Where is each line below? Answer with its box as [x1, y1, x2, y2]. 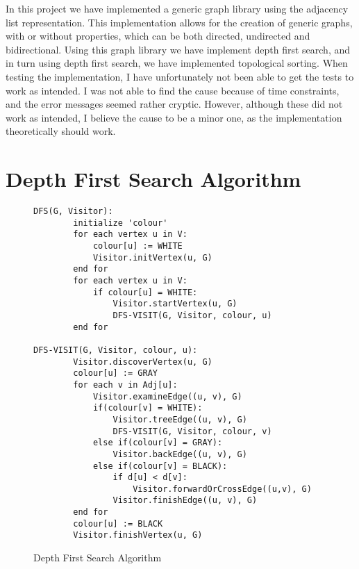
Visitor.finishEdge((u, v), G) [112, 495, 258, 506]
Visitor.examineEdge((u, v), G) [92, 391, 242, 402]
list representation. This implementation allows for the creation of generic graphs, [6, 15, 353, 29]
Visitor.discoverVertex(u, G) [73, 356, 212, 367]
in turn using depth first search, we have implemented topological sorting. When [6, 56, 348, 70]
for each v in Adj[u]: [73, 379, 178, 390]
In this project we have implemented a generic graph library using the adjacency [6, 1, 349, 15]
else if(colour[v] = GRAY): [92, 438, 223, 448]
